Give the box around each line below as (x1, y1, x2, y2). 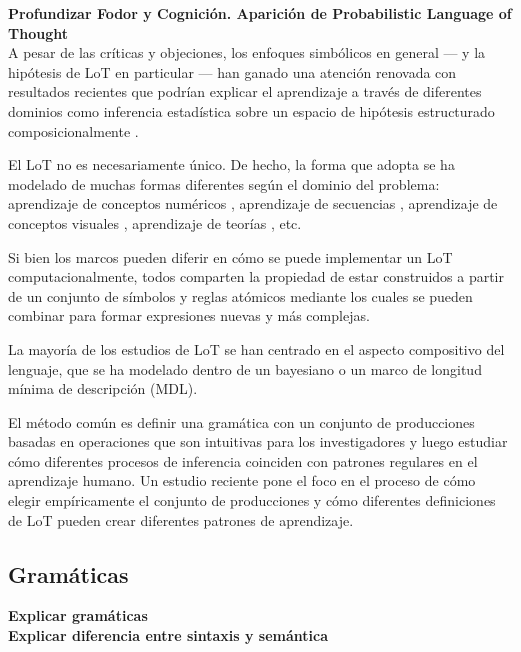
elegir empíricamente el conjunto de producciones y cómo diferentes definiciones (8, 490, 496, 511)
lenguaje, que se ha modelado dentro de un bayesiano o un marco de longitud (8, 358, 482, 379)
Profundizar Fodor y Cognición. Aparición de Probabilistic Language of (8, 3, 512, 23)
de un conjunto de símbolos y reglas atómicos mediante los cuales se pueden (8, 285, 473, 306)
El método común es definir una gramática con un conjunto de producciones (8, 411, 475, 432)
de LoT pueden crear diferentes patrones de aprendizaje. (8, 509, 354, 530)
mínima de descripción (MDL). (8, 378, 198, 399)
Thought (8, 22, 68, 43)
